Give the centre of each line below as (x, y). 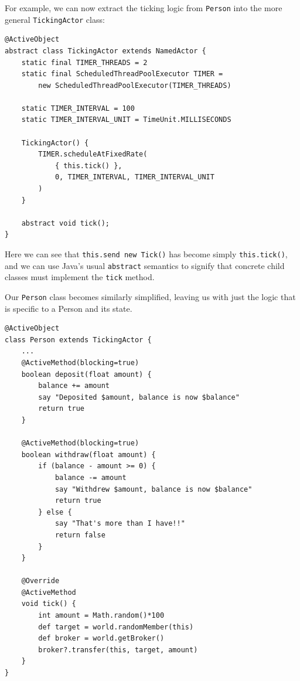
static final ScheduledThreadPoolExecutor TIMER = (122, 74)
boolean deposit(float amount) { (86, 374)
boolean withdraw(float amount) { (88, 454)
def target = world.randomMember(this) (116, 627)
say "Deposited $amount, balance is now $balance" (139, 397)
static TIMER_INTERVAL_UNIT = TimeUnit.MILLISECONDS (126, 120)
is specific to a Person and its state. (69, 308)
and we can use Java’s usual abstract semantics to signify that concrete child (145, 265)
